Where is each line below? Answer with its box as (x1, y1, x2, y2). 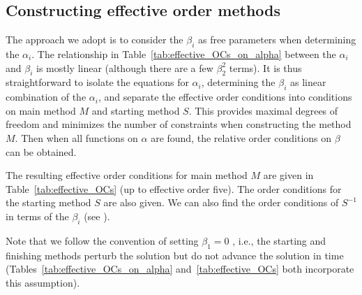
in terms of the (6, 208, 69, 223)
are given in (263, 168, 314, 182)
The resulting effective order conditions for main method (6, 168, 248, 182)
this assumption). (6, 275, 80, 289)
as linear (289, 75, 326, 89)
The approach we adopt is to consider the (6, 32, 183, 47)
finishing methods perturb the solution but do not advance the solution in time (6, 247, 344, 262)
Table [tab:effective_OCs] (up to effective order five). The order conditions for (6, 181, 342, 196)
